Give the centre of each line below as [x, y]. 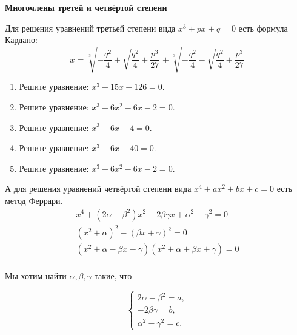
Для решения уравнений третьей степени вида [90, 28]
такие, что [113, 276]
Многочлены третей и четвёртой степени [86, 7]
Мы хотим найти [36, 276]
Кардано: [21, 40]
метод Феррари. [34, 200]
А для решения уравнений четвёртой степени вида [98, 188]
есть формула [263, 28]
